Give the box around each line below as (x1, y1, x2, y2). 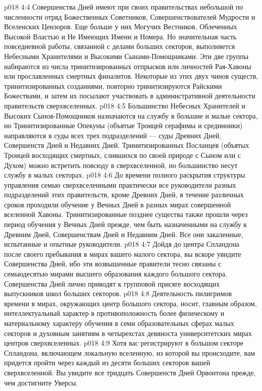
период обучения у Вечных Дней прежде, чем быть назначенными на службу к (4, 219, 247, 230)
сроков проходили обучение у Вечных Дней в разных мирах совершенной (4, 199, 231, 209)
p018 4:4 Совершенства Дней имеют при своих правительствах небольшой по (4, 2, 243, 12)
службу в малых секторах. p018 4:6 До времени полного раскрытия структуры (4, 170, 245, 180)
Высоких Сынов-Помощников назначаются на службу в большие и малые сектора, (4, 110, 258, 121)
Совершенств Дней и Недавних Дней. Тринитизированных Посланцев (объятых (4, 140, 249, 150)
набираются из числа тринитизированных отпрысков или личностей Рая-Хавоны (4, 61, 251, 71)
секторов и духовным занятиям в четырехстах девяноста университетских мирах (4, 327, 252, 338)
